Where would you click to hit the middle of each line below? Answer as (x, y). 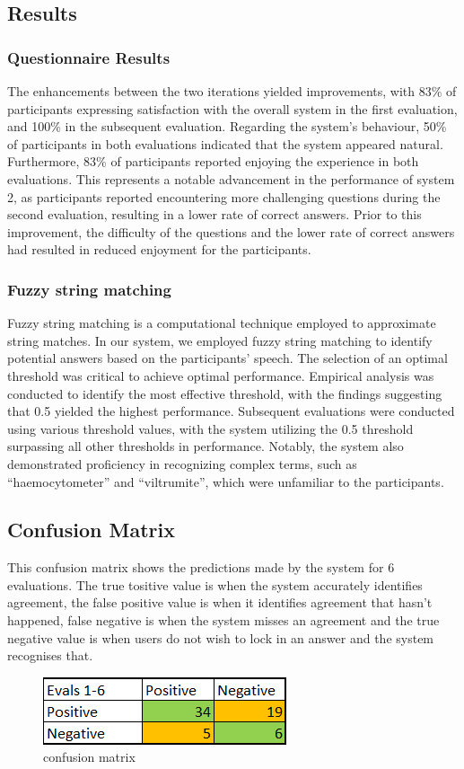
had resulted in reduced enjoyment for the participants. (159, 249)
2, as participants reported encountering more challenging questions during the (224, 196)
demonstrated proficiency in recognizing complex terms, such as (182, 463)
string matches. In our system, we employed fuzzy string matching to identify (220, 340)
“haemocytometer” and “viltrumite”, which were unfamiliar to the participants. (226, 481)
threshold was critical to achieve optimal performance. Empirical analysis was (221, 375)
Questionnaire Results (89, 57)
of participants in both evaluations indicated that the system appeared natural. (225, 143)
